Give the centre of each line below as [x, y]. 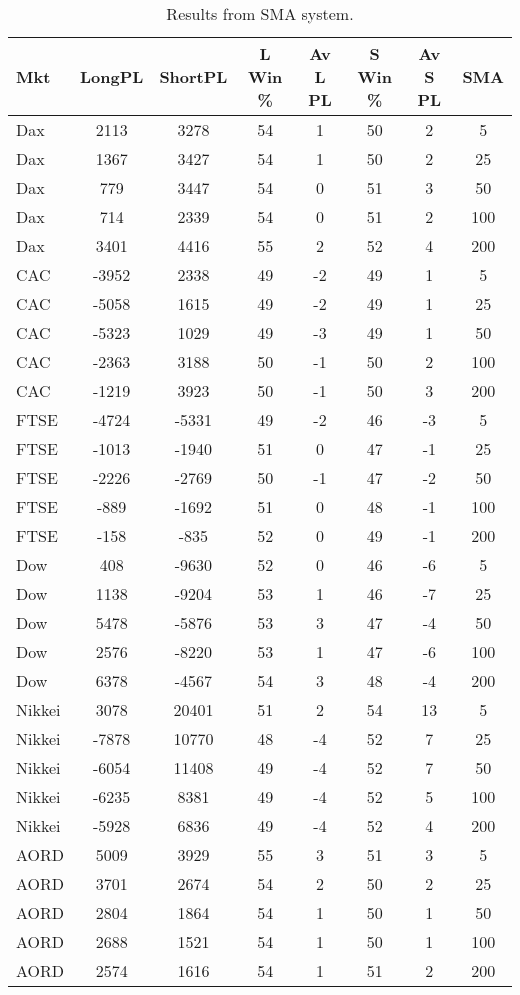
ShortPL [193, 76]
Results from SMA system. [260, 13]
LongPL [112, 76]
